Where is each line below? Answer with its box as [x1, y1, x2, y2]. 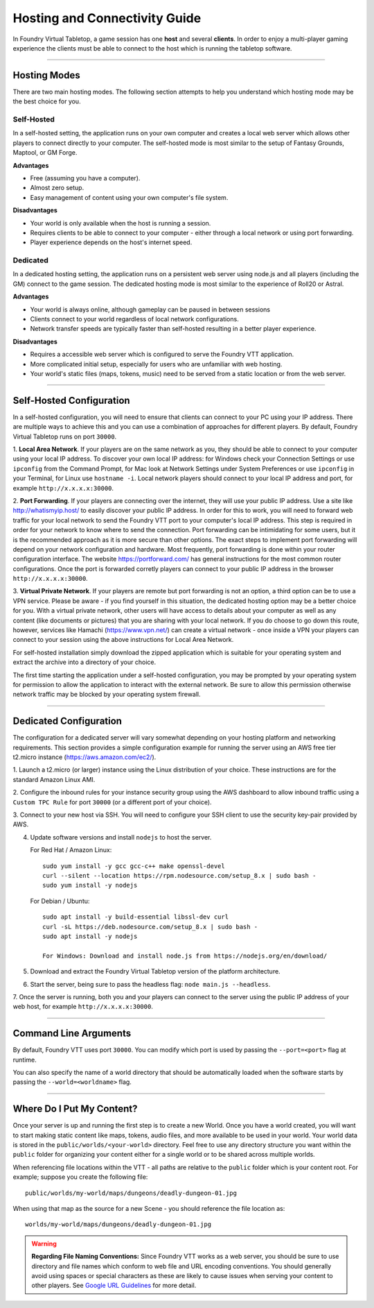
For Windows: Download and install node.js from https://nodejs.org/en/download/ [42, 951, 328, 960]
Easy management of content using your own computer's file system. [30, 193, 229, 201]
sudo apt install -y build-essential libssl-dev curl [42, 913, 229, 921]
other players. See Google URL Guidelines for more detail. [31, 1281, 197, 1290]
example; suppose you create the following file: [12, 1173, 148, 1181]
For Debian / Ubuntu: [30, 897, 90, 905]
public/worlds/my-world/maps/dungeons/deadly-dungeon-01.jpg [25, 1189, 237, 1197]
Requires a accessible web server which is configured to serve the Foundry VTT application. [30, 350, 294, 359]
